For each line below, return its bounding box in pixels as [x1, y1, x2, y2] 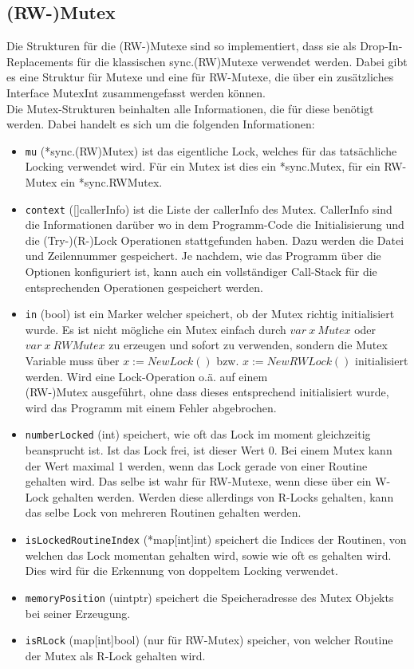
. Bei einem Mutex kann [274, 442, 392, 458]
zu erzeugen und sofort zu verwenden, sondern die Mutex [108, 336, 388, 353]
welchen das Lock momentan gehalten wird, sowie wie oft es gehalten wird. [25, 546, 392, 563]
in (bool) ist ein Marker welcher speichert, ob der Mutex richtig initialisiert [25, 305, 395, 322]
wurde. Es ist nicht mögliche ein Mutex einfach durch [25, 321, 286, 337]
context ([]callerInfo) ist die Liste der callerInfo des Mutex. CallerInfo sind [25, 200, 392, 217]
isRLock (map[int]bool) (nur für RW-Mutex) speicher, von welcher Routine [25, 632, 393, 648]
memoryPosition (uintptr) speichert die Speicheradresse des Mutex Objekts [25, 588, 394, 605]
